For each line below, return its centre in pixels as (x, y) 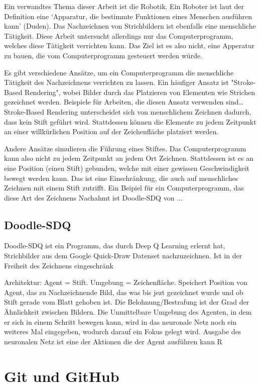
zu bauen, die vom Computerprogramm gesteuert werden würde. (103, 55)
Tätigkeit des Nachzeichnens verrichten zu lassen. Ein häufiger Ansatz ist (116, 82)
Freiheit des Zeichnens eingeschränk (59, 265)
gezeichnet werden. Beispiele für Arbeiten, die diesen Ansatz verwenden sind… (124, 102)
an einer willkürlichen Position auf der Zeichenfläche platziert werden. (111, 131)
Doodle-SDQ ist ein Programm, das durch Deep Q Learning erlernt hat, (115, 246)
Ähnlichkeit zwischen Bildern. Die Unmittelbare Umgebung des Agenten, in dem (128, 312)
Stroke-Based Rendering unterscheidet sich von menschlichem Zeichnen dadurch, (128, 111)
